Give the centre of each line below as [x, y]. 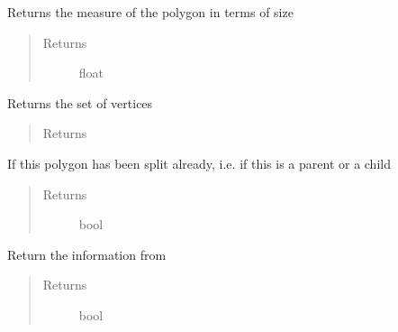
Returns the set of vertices [80, 102]
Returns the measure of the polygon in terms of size [150, 12]
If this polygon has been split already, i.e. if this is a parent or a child [199, 163]
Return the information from [87, 254]
